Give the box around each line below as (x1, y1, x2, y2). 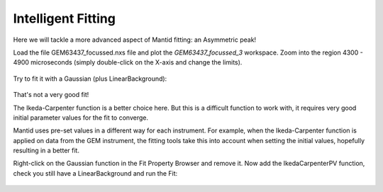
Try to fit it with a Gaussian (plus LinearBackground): (13, 74, 167, 83)
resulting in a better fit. (13, 146, 79, 155)
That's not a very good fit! (13, 91, 89, 99)
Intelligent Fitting (13, 11, 116, 26)
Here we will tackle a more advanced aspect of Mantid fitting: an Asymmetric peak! (13, 35, 257, 44)
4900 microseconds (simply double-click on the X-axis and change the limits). (13, 58, 243, 67)
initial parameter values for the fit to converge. (13, 113, 149, 122)
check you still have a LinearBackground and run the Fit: (13, 169, 178, 177)
